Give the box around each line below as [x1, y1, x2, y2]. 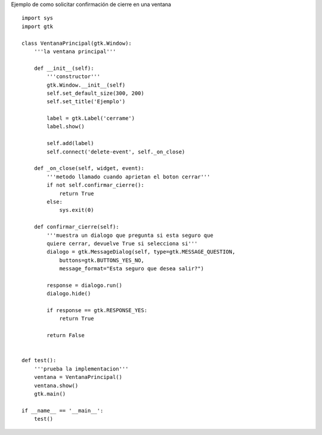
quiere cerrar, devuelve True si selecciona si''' [47, 240, 198, 247]
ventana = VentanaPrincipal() [33, 374, 122, 381]
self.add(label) [47, 140, 94, 147]
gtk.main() [33, 390, 66, 397]
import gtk [21, 23, 54, 30]
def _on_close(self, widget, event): [33, 165, 144, 172]
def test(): [21, 357, 57, 364]
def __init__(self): [33, 64, 94, 72]
